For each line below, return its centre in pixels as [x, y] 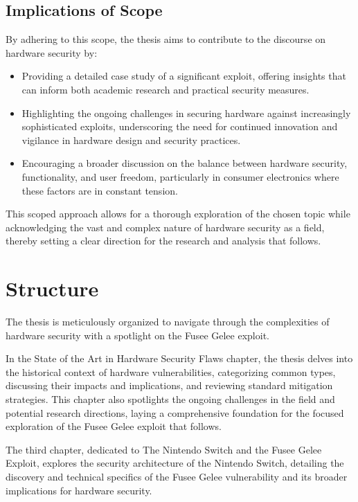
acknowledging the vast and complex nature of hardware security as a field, [165, 227]
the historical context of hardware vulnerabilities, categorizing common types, [171, 371]
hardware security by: [52, 52]
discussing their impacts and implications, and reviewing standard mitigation [169, 385]
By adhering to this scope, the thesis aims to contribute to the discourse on [166, 39]
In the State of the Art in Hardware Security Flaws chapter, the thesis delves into [179, 358]
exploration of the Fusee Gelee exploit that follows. [114, 426]
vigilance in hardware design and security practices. [131, 140]
